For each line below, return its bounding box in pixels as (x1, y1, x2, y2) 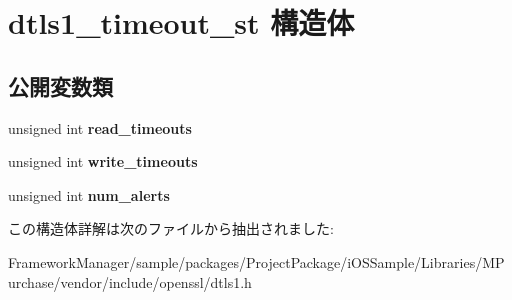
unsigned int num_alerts (8, 184, 170, 205)
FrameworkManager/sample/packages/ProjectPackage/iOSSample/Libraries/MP (8, 251, 505, 272)
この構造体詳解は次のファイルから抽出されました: (8, 218, 334, 239)
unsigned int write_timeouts (8, 151, 198, 172)
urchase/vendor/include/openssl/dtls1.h (8, 271, 252, 292)
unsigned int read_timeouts (8, 117, 192, 138)
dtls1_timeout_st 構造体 (8, 2, 355, 43)
